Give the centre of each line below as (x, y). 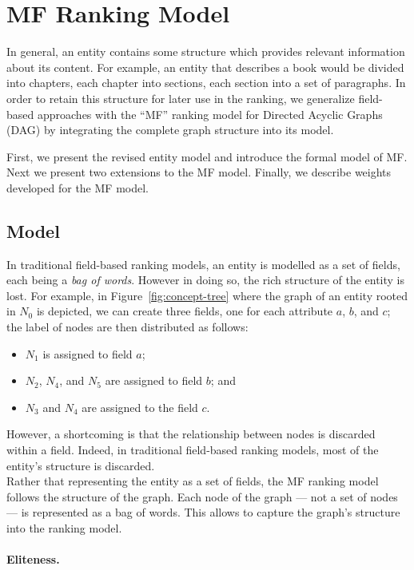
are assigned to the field (140, 407)
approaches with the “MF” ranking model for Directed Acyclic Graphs (210, 114)
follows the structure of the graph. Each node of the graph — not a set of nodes (202, 496)
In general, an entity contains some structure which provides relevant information (206, 51)
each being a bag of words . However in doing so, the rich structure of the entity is (206, 280)
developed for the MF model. (78, 187)
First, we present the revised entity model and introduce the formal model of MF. (207, 156)
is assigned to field (88, 353)
